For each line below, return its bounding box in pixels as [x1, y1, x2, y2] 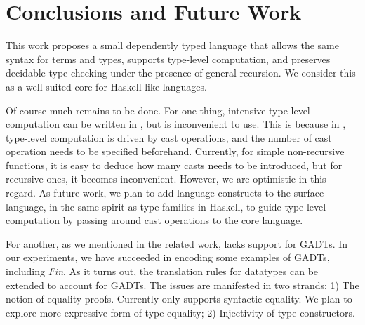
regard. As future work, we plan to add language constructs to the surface [6, 185, 324, 200]
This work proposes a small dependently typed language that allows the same [6, 38, 339, 53]
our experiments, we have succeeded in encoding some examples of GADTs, [6, 250, 330, 265]
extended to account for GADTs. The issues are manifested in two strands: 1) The [6, 277, 359, 292]
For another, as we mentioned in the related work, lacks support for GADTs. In [6, 236, 348, 251]
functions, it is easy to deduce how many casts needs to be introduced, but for [6, 157, 343, 172]
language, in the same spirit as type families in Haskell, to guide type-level [6, 199, 326, 213]
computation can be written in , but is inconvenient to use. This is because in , [6, 117, 346, 131]
